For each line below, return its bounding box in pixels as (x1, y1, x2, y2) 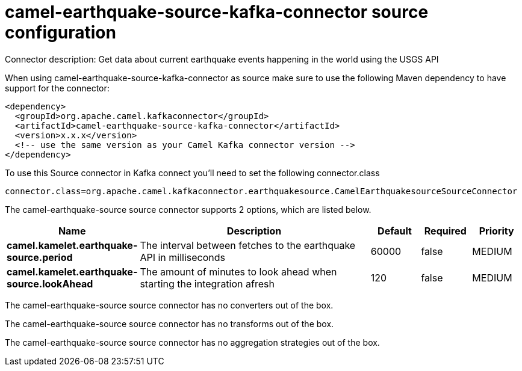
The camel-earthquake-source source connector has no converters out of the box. (5, 299, 334, 310)
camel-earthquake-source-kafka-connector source (5, 2, 429, 22)
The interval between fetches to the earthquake (140, 239, 356, 251)
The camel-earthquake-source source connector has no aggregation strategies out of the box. (5, 337, 380, 348)
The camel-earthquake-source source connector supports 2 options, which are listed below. (5, 204, 371, 215)
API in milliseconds (140, 251, 225, 263)
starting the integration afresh (140, 277, 275, 290)
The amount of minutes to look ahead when (140, 265, 337, 278)
